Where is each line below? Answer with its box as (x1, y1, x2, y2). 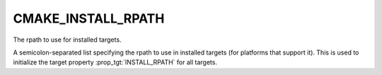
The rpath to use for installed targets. (13, 35, 122, 44)
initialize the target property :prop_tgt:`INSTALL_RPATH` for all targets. (13, 58, 217, 67)
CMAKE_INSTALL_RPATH (13, 11, 165, 26)
